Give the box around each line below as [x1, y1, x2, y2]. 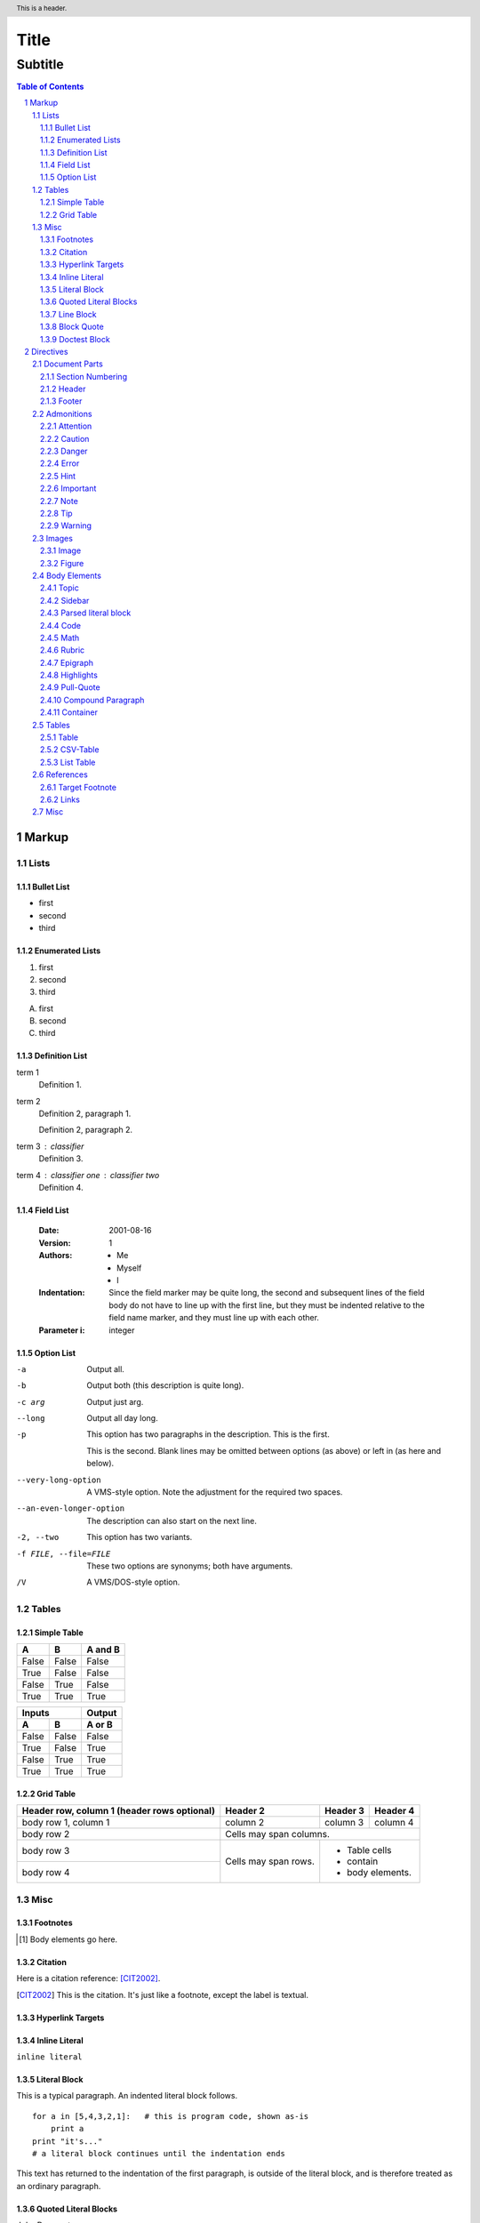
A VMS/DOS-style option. [86, 1577, 180, 1587]
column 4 [374, 1817, 414, 1829]
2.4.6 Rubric [40, 645, 85, 655]
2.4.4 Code [40, 620, 82, 630]
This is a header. [16, 4, 68, 12]
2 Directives [24, 346, 68, 357]
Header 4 [374, 1805, 415, 1818]
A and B [86, 1643, 120, 1656]
